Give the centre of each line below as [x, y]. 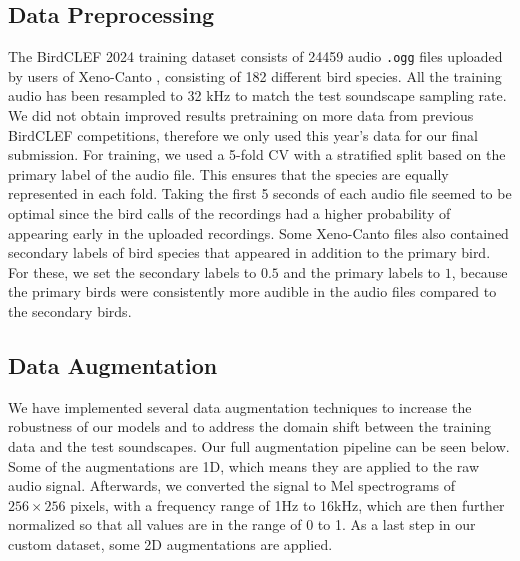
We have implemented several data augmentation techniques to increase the [240, 406]
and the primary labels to [362, 271]
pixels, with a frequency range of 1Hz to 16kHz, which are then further [287, 504]
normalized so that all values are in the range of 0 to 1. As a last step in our [242, 524]
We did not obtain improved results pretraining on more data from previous [241, 115]
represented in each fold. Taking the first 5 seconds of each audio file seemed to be [260, 193]
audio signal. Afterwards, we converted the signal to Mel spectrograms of [232, 485]
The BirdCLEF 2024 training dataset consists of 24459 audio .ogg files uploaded [255, 56]
